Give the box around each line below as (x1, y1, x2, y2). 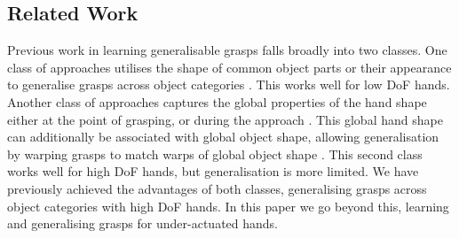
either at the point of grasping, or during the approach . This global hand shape (7, 110, 443, 128)
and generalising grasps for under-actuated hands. (7, 214, 279, 233)
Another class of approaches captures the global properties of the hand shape (7, 92, 427, 111)
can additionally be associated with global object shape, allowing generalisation (7, 127, 439, 146)
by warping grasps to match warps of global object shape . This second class (7, 144, 423, 163)
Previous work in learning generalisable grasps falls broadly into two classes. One (7, 41, 447, 59)
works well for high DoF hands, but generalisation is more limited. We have (7, 162, 419, 180)
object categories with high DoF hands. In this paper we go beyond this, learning (7, 196, 449, 215)
